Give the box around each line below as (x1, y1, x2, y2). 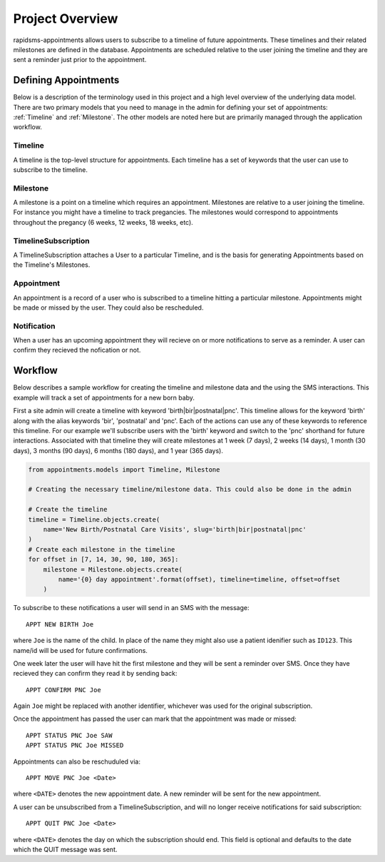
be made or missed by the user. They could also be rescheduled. (13, 303, 204, 312)
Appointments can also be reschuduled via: (13, 757, 140, 766)
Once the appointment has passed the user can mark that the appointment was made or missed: (13, 714, 297, 724)
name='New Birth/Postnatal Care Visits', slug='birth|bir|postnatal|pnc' (43, 525, 307, 534)
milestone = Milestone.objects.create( (43, 565, 183, 574)
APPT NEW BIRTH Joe (26, 620, 94, 628)
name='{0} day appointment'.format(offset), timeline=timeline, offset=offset (58, 575, 341, 583)
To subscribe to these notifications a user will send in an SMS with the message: (13, 604, 250, 612)
